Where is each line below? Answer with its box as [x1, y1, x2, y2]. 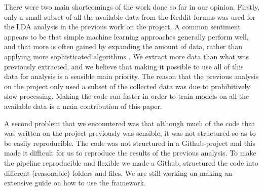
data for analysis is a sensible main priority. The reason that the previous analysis [4, 71, 259, 82]
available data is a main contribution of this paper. [4, 100, 162, 111]
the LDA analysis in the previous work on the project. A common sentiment [4, 21, 241, 32]
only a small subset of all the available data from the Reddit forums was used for [4, 11, 256, 22]
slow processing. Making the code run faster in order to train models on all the [4, 91, 249, 101]
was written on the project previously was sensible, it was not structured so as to [4, 128, 256, 138]
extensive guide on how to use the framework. [4, 177, 146, 188]
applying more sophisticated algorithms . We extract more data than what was [4, 51, 249, 61]
